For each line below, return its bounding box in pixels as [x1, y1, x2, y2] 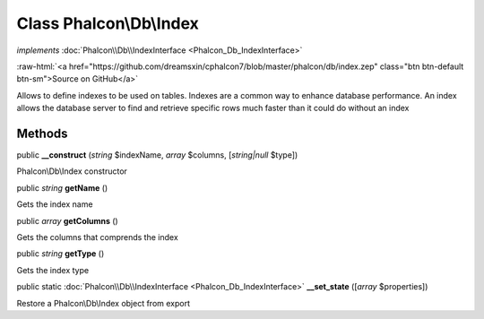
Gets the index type [16, 264, 90, 275]
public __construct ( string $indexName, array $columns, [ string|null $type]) [16, 150, 298, 160]
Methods [16, 125, 68, 141]
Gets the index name [16, 199, 93, 210]
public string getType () [16, 248, 105, 259]
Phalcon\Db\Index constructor [16, 166, 127, 177]
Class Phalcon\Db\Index [16, 13, 199, 33]
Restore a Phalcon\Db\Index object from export [16, 297, 191, 308]
